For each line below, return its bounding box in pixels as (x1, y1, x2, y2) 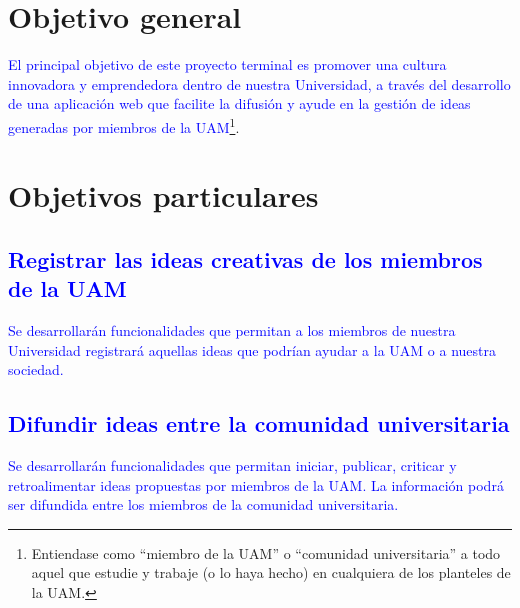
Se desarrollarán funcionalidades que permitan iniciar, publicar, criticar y (8, 455, 457, 476)
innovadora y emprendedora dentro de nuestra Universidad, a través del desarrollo (8, 73, 511, 94)
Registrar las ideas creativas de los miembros (8, 243, 483, 274)
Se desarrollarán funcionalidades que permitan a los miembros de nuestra (8, 320, 456, 341)
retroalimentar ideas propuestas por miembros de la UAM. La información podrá (8, 474, 504, 495)
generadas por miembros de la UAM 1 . (8, 113, 240, 137)
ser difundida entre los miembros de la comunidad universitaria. (8, 494, 399, 515)
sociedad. (8, 359, 64, 380)
